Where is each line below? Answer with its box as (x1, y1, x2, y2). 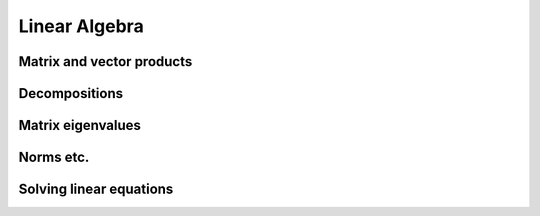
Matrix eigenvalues (18, 117, 142, 134)
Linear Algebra (18, 15, 144, 37)
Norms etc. (18, 149, 90, 166)
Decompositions (18, 85, 124, 102)
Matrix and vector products (18, 53, 193, 70)
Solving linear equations (18, 181, 174, 198)
